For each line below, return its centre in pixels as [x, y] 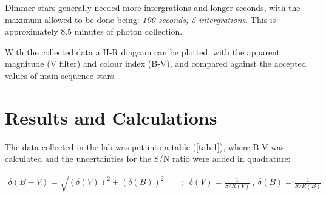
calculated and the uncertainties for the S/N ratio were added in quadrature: [148, 158]
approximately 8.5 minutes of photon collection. [94, 31]
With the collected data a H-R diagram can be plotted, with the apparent [142, 51]
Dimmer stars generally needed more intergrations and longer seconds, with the [153, 7]
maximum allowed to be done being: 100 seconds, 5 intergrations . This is [141, 19]
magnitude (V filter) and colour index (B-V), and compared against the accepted [156, 64]
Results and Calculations [111, 117]
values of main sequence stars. [61, 75]
